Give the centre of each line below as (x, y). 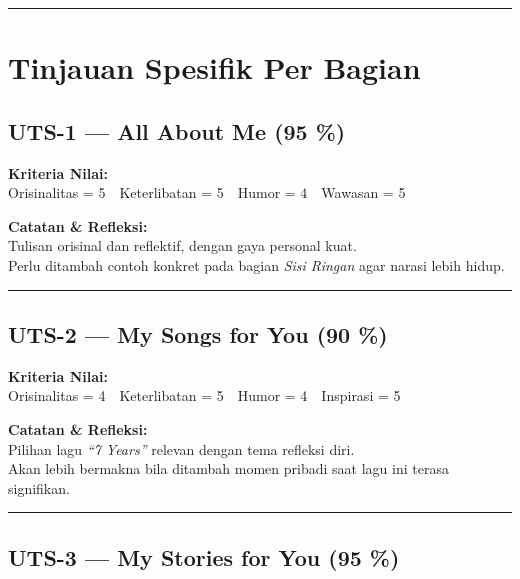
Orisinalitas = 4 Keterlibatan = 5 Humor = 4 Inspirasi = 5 (204, 395)
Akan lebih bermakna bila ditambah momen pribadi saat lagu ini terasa (228, 468)
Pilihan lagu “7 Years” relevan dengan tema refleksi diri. (181, 448)
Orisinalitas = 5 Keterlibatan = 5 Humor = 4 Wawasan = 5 (207, 192)
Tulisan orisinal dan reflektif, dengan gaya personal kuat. (182, 245)
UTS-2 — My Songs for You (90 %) (198, 333)
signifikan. (39, 487)
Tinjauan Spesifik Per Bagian (214, 67)
